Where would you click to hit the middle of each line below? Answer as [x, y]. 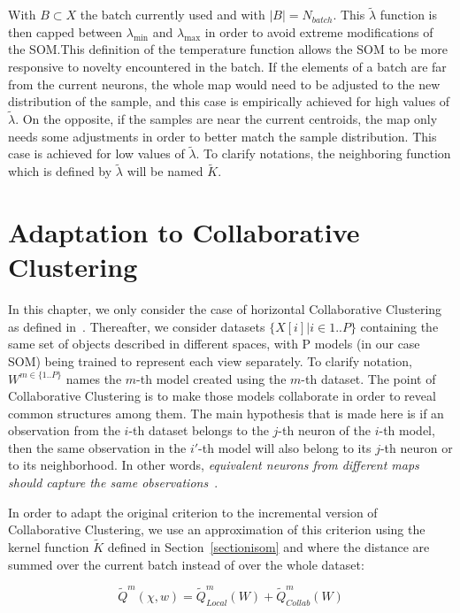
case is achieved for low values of [96, 153]
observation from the [64, 430]
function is [408, 15]
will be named [165, 171]
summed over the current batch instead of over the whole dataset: [186, 564]
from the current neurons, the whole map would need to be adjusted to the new [224, 84]
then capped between [65, 31]
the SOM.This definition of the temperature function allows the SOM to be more [228, 49]
